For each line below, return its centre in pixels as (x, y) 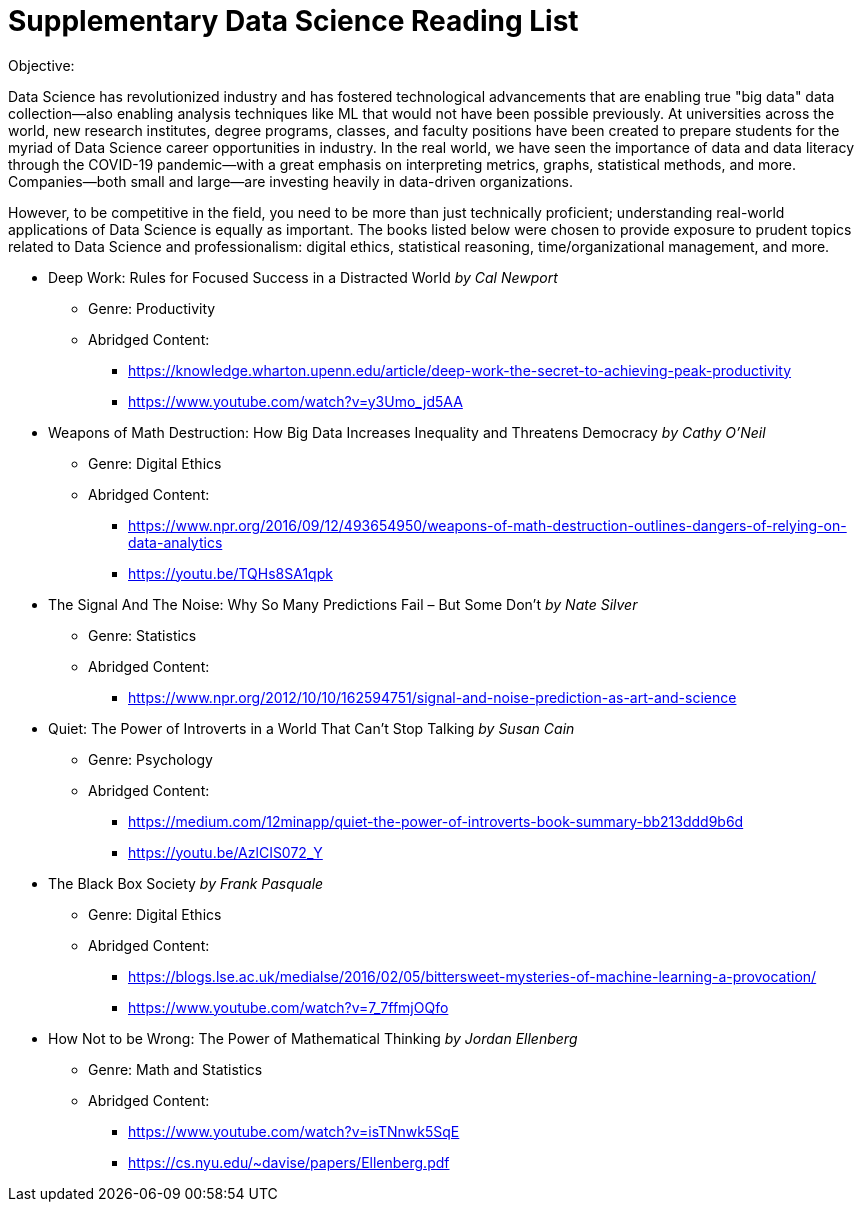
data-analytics (175, 542)
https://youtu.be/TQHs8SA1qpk (230, 573)
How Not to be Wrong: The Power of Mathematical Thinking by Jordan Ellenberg (313, 1038)
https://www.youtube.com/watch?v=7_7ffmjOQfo (288, 1007)
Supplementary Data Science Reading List (293, 21)
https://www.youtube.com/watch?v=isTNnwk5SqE (294, 1131)
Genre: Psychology (150, 759)
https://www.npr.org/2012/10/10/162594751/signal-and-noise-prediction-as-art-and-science (432, 697)
